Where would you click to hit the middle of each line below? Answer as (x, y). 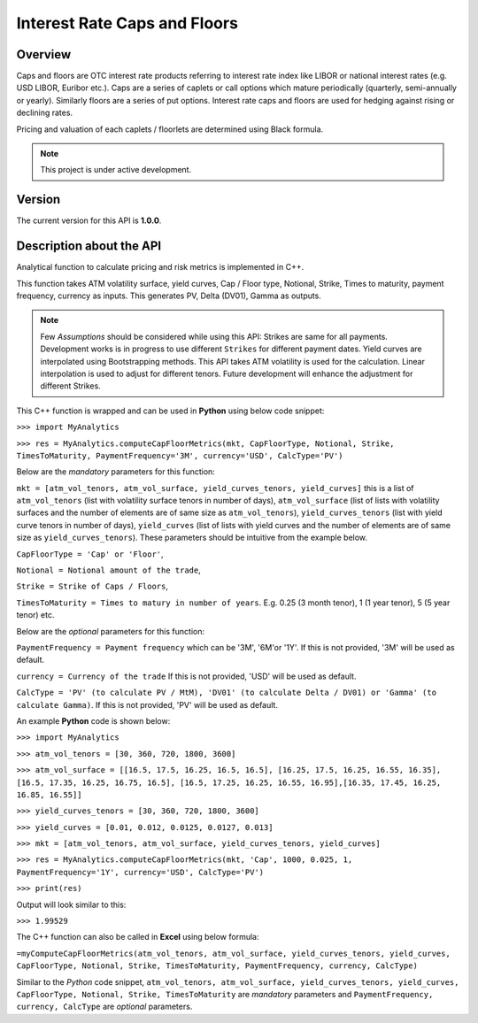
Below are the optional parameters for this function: (111, 631)
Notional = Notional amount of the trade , (108, 570)
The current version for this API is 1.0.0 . (89, 220)
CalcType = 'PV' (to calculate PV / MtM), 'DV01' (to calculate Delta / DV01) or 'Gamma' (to (227, 693)
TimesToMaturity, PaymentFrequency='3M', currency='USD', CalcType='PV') (180, 455)
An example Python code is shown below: (93, 720)
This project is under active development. (116, 170)
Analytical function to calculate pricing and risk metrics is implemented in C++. (160, 267)
